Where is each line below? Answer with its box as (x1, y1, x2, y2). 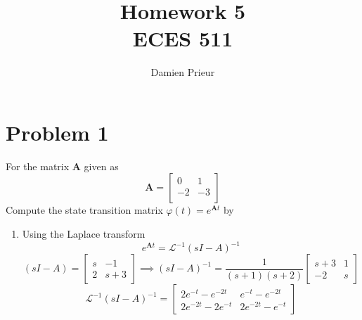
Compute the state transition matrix (6, 203, 163, 217)
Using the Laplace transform (22, 226, 146, 241)
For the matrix (6, 158, 70, 173)
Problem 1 (6, 117, 109, 146)
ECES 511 (132, 24, 233, 53)
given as (84, 158, 119, 173)
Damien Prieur (150, 65, 215, 79)
